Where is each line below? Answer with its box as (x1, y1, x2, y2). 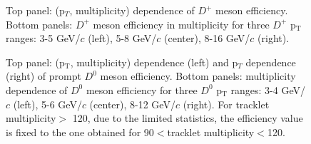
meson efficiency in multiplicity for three (93, 16, 270, 31)
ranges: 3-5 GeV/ (6, 31, 81, 46)
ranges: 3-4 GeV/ (230, 82, 305, 97)
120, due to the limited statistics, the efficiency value (72, 110, 303, 125)
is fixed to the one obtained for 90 (6, 124, 154, 139)
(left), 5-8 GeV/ (88, 31, 157, 46)
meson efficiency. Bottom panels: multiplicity (100, 68, 296, 83)
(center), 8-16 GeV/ (164, 31, 250, 46)
